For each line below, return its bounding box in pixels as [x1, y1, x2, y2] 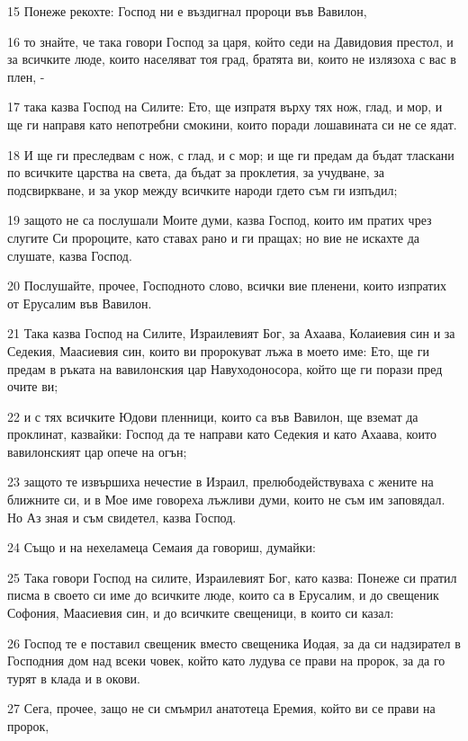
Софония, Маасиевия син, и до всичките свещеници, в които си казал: [7, 603, 394, 622]
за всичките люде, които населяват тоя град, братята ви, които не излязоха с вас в [7, 49, 456, 68]
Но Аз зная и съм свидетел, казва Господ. [7, 507, 237, 526]
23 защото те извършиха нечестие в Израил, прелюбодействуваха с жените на [7, 472, 434, 491]
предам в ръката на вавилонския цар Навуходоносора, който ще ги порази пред [7, 359, 443, 378]
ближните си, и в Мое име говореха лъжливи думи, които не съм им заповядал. [7, 490, 445, 509]
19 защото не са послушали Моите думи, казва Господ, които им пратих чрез [7, 210, 432, 229]
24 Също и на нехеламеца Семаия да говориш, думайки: [7, 538, 316, 557]
